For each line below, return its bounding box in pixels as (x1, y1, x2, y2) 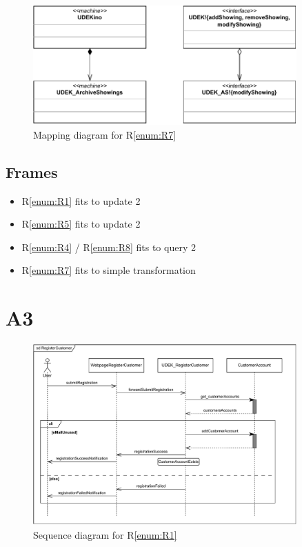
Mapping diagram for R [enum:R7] (33, 127, 177, 141)
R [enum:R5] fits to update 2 (21, 217, 141, 231)
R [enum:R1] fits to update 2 (21, 193, 141, 208)
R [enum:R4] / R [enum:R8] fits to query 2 (21, 239, 196, 254)
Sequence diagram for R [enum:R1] (33, 527, 177, 541)
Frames (6, 161, 58, 182)
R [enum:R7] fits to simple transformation (21, 263, 196, 277)
